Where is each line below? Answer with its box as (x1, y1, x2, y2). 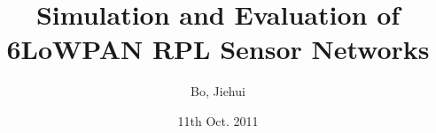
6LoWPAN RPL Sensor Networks (6, 31, 430, 67)
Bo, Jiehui (191, 82, 245, 100)
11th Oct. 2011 (177, 111, 259, 129)
